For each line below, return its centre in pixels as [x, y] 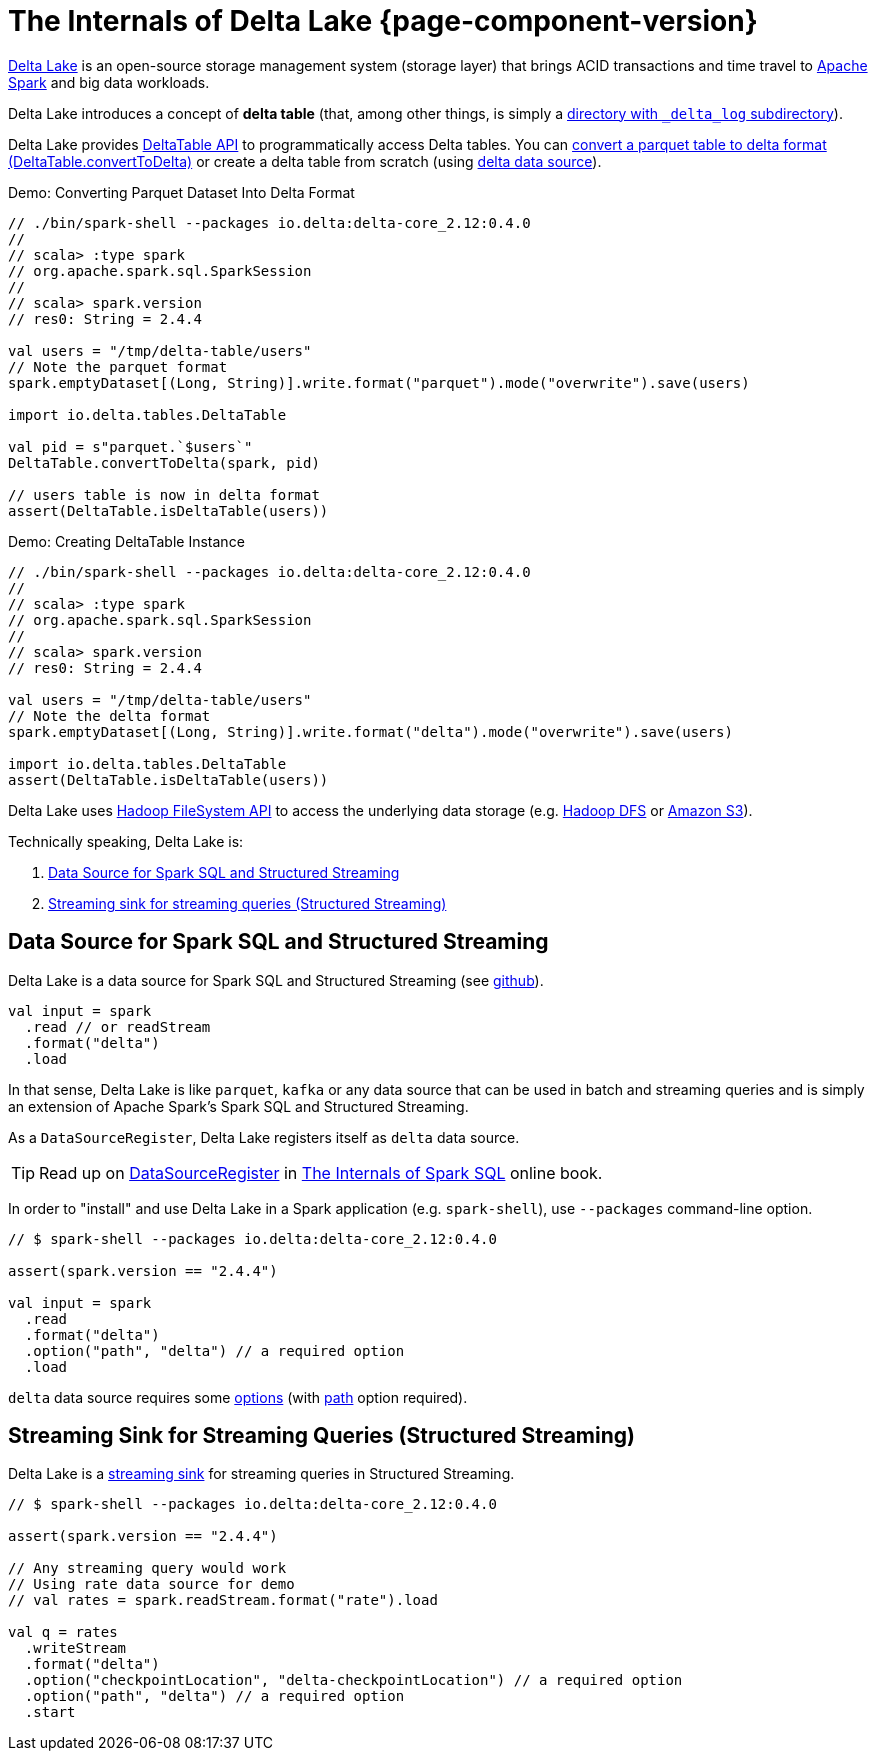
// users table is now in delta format [164, 494]
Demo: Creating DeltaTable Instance [126, 541]
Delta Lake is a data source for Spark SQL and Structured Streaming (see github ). [276, 980]
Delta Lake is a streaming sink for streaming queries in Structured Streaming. [261, 1474]
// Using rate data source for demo [151, 1584]
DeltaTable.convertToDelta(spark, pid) [164, 462]
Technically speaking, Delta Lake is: [126, 841]
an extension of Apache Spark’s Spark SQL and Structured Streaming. [238, 1106]
